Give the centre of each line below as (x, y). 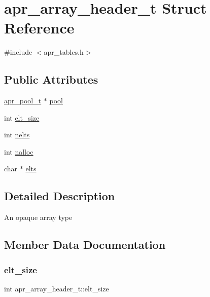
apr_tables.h (64, 52)
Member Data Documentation (85, 245)
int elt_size (22, 117)
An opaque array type (38, 217)
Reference (39, 28)
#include (18, 52)
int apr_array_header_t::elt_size (57, 288)
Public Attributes (51, 79)
